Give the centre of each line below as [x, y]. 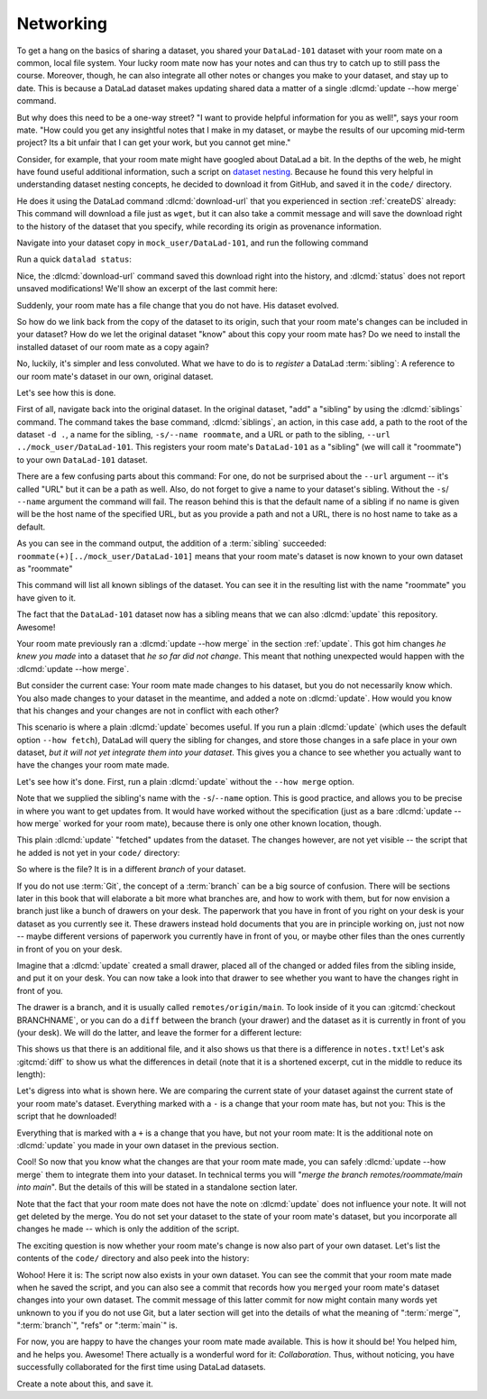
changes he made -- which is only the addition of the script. [128, 1229]
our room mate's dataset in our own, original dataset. [115, 376]
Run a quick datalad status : [74, 259]
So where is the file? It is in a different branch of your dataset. [132, 870]
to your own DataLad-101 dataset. [82, 459]
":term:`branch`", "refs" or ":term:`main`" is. [97, 1325]
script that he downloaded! [67, 1116]
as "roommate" [45, 569]
